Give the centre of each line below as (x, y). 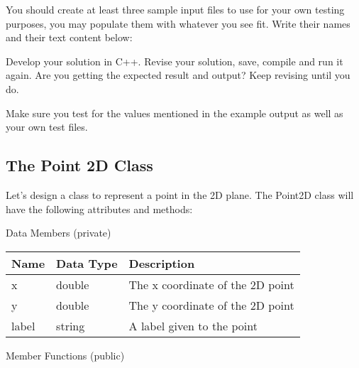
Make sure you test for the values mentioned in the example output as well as (175, 113)
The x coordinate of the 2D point (211, 284)
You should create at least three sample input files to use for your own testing (175, 9)
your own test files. (47, 127)
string (71, 325)
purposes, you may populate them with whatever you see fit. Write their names (178, 23)
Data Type (87, 263)
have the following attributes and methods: (99, 209)
